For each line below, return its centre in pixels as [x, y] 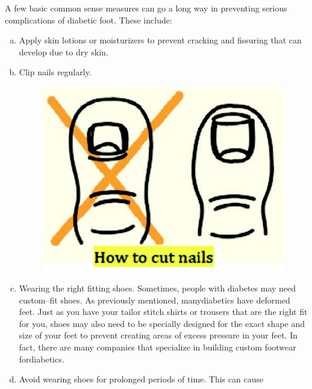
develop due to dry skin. [64, 51]
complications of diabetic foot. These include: [89, 20]
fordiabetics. [42, 359]
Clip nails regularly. [55, 72]
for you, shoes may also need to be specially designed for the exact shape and [162, 323]
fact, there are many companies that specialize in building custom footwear [158, 347]
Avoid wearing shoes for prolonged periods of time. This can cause [141, 379]
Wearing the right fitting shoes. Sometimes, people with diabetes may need [158, 288]
